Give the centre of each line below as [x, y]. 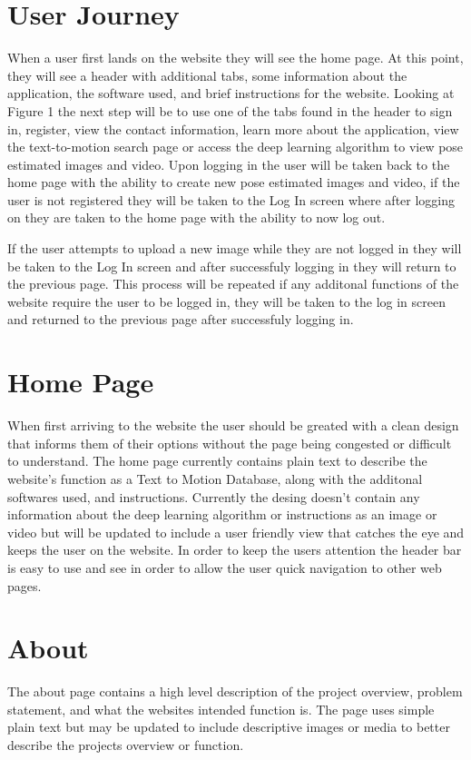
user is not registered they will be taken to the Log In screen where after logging [231, 199]
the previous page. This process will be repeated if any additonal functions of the [233, 284]
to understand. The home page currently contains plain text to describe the [217, 461]
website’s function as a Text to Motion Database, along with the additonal [215, 478]
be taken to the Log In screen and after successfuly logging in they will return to [232, 266]
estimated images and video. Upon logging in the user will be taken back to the [229, 164]
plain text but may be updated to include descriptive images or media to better [229, 727]
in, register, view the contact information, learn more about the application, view [233, 128]
